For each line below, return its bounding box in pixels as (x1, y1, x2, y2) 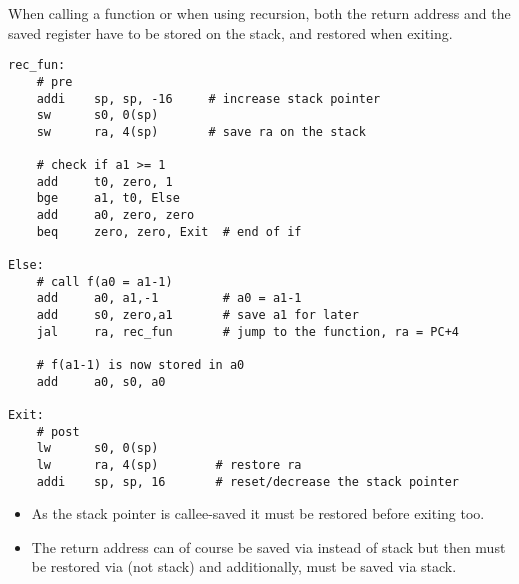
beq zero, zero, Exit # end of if (36, 224, 302, 239)
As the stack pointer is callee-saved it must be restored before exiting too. (31, 503, 485, 524)
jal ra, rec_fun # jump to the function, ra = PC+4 (36, 324, 460, 339)
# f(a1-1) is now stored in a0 (36, 358, 245, 372)
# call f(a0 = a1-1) (36, 274, 173, 289)
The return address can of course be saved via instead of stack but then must (31, 536, 506, 557)
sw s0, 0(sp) (36, 108, 159, 123)
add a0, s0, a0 (36, 374, 166, 389)
